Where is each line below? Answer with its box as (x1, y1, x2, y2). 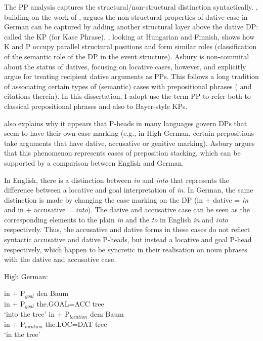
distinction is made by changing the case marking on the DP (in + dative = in (4, 194, 248, 205)
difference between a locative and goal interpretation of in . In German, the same (4, 184, 253, 195)
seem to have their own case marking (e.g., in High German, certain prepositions (4, 128, 254, 138)
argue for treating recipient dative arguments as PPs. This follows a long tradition (4, 71, 259, 82)
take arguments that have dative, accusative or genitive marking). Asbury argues (4, 137, 255, 148)
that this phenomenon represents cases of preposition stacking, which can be (4, 147, 241, 158)
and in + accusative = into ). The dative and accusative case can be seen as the (4, 204, 250, 215)
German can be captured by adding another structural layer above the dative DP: (4, 21, 258, 32)
